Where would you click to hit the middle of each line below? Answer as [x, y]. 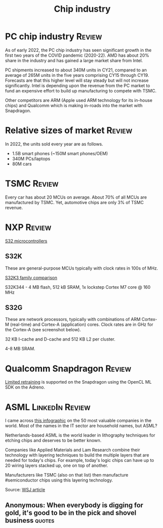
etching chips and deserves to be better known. [53, 440]
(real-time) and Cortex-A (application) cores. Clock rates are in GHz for [81, 324]
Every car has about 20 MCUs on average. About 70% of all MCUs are [76, 197]
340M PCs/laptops [31, 159]
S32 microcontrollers [26, 241]
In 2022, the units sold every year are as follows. [54, 144]
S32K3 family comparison [31, 277]
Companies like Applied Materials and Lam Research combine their [73, 450]
